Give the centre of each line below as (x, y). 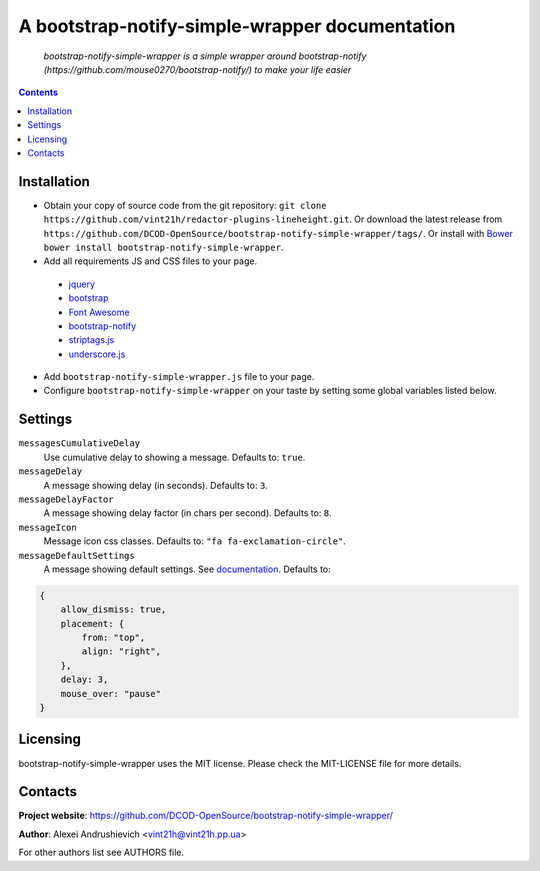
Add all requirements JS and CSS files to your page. (150, 261)
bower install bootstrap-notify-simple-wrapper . (163, 247)
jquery (81, 284)
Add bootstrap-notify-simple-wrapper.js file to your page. (179, 377)
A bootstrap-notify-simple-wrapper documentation (237, 26)
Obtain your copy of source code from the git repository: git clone (185, 205)
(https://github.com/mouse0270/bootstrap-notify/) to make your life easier (197, 69)
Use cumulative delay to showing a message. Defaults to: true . (174, 457)
